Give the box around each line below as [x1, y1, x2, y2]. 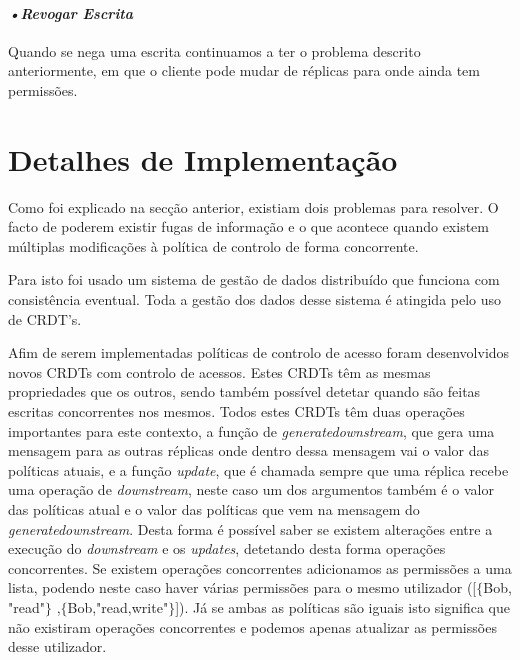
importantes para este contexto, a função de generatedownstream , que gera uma [8, 420, 495, 441]
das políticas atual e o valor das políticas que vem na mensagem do [8, 499, 420, 520]
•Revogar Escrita [8, 2, 134, 23]
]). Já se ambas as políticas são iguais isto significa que [175, 596, 510, 617]
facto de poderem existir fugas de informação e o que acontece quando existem [8, 216, 489, 237]
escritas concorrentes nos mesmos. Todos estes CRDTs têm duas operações [8, 401, 465, 422]
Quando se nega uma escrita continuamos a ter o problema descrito [8, 40, 421, 61]
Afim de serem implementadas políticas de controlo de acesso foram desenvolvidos [8, 342, 510, 363]
